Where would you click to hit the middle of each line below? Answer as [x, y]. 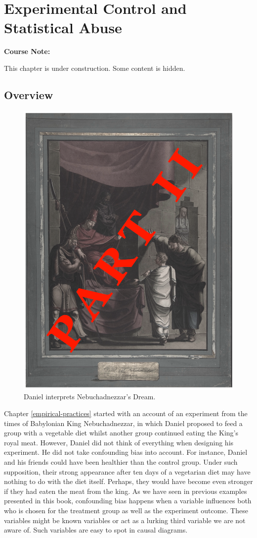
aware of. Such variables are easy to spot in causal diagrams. [96, 530]
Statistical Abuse [63, 27]
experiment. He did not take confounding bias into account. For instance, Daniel [126, 452]
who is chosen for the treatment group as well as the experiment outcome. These [126, 510]
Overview [29, 94]
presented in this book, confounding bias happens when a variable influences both [128, 501]
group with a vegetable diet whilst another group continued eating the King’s [121, 433]
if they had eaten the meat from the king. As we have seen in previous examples [126, 491]
